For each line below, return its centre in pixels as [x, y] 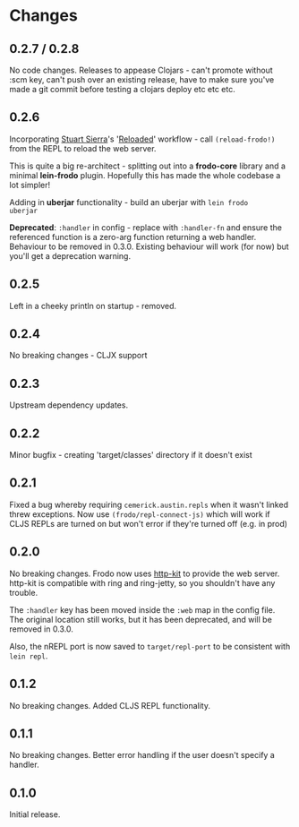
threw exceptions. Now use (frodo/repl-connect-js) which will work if [140, 514]
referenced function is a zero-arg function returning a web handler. [133, 237]
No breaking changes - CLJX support [78, 356]
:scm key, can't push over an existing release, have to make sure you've [142, 80]
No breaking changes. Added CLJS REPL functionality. [110, 705]
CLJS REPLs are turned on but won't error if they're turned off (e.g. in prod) [149, 523]
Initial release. [35, 814]
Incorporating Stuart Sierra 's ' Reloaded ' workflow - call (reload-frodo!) [142, 139]
